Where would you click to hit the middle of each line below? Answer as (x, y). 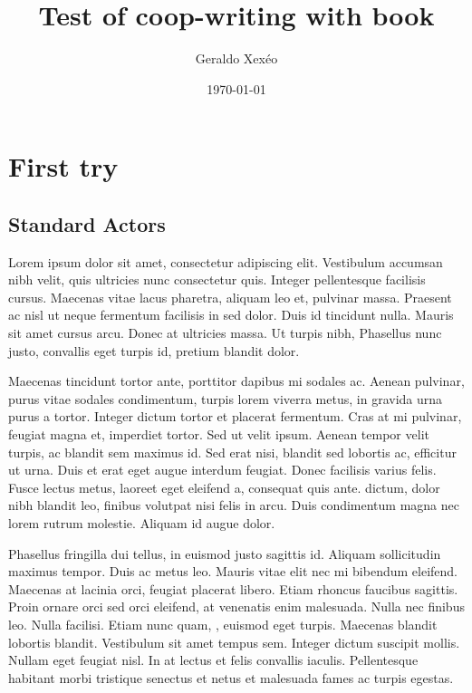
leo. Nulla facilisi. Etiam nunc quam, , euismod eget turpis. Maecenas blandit (223, 624)
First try (63, 166)
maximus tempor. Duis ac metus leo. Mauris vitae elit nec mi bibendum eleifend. (233, 571)
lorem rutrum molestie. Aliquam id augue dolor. (142, 523)
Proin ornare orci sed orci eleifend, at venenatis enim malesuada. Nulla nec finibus (236, 606)
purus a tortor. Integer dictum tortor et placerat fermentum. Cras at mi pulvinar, (235, 416)
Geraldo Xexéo (236, 58)
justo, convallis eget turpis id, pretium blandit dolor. (154, 350)
